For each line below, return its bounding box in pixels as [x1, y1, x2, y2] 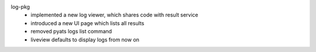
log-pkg [11, 4, 30, 10]
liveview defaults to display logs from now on [30, 36, 140, 43]
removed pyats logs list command [30, 28, 112, 35]
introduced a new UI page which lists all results [30, 19, 145, 26]
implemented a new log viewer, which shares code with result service [30, 12, 198, 19]
